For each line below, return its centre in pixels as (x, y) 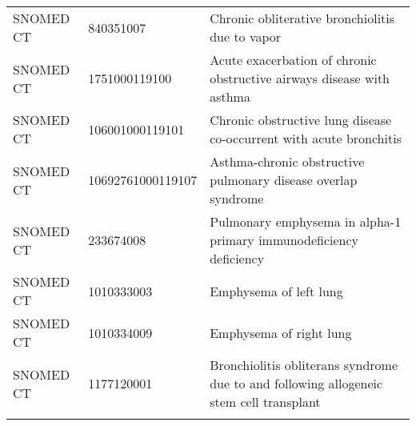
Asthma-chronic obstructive (287, 161)
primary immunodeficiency (284, 240)
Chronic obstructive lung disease (301, 120)
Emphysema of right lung (281, 332)
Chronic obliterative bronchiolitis (302, 18)
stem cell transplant (265, 402)
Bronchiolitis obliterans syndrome (304, 365)
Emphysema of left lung (276, 291)
